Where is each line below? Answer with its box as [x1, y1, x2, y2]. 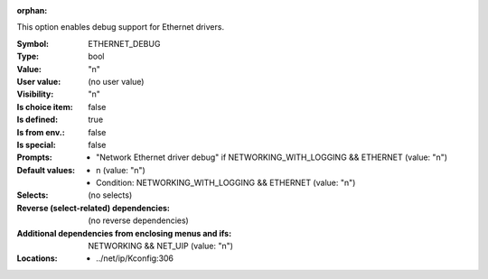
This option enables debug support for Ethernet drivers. [16, 22, 225, 33]
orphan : [16, 5, 48, 15]
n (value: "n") [96, 164, 146, 175]
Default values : [16, 164, 76, 175]
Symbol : [16, 38, 50, 49]
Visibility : [16, 88, 54, 99]
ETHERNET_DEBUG [88, 38, 161, 49]
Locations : [16, 253, 58, 264]
